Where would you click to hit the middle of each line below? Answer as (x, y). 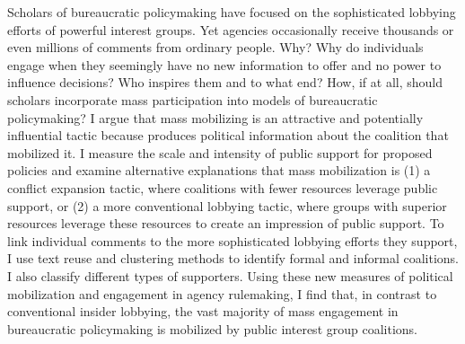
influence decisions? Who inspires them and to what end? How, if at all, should (225, 82)
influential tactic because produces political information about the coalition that (228, 135)
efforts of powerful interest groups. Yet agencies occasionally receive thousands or (231, 29)
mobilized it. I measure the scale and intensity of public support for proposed (220, 152)
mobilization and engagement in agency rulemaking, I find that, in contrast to (222, 293)
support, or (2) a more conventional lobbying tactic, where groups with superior (227, 205)
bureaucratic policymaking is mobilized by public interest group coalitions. (212, 328)
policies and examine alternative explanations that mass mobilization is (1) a (219, 170)
